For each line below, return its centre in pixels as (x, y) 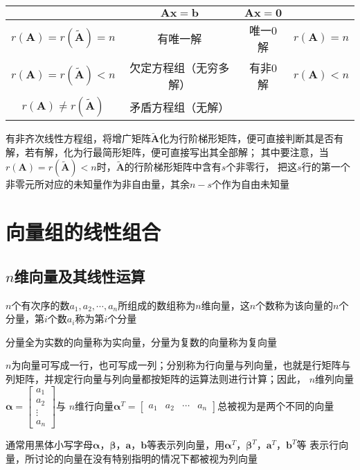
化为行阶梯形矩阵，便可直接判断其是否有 (252, 138)
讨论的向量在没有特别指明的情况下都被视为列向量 (146, 458)
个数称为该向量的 (295, 305)
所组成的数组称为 (157, 305)
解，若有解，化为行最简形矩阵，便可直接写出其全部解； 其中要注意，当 (167, 151)
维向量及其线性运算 (80, 276)
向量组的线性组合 (83, 232)
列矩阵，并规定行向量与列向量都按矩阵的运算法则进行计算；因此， (156, 378)
